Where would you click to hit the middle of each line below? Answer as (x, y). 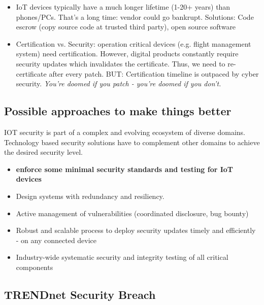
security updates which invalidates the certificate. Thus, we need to (121, 63)
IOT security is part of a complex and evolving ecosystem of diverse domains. (125, 132)
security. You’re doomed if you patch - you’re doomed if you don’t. (119, 83)
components (35, 267)
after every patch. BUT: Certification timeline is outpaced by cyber (154, 73)
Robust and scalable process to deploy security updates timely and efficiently (136, 230)
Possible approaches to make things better (118, 111)
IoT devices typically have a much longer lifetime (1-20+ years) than (123, 7)
